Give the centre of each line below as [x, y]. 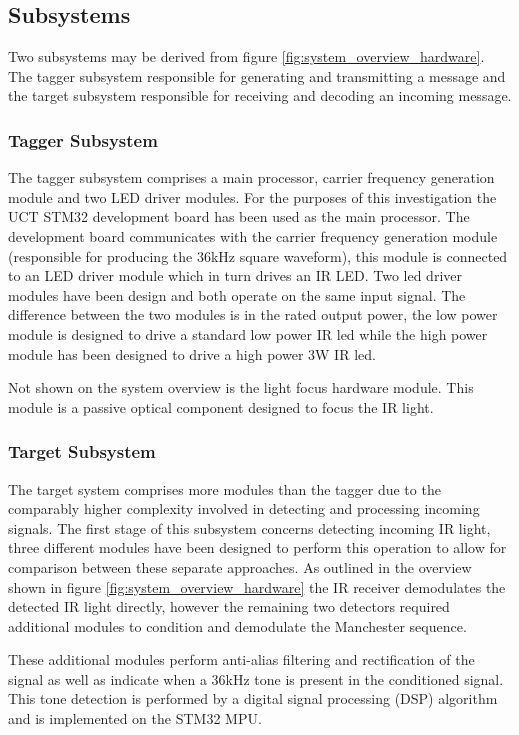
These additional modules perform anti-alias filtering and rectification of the [241, 659]
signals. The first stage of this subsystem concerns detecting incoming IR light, [249, 527]
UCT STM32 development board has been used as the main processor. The [239, 216]
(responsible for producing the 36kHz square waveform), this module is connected [258, 255]
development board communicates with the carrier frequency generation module [253, 235]
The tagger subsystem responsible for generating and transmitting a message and [257, 75]
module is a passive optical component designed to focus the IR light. [221, 406]
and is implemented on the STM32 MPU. [135, 718]
